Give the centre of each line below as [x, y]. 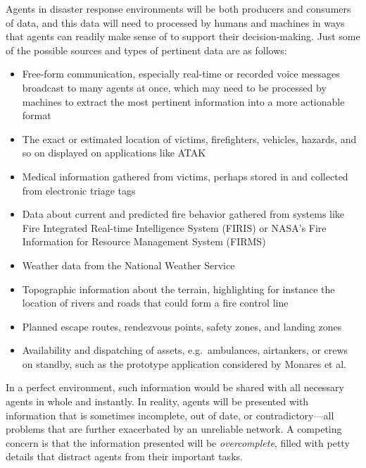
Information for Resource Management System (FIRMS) [144, 241]
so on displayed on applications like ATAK [114, 153]
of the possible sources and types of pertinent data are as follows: [146, 50]
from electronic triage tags [79, 190]
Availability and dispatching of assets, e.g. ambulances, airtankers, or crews [185, 350]
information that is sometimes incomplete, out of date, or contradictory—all [170, 415]
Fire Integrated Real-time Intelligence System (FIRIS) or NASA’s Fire [174, 227]
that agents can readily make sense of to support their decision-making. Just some [183, 36]
